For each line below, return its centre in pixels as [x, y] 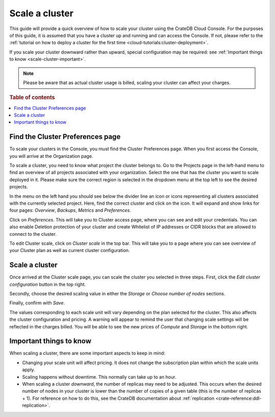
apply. [29, 370]
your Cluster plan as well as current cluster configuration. [70, 251]
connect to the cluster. [33, 234]
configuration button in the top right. [48, 284]
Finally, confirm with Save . [37, 303]
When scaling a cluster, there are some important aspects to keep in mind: [87, 353]
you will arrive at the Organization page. [51, 156]
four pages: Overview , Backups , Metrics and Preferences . [70, 210]
